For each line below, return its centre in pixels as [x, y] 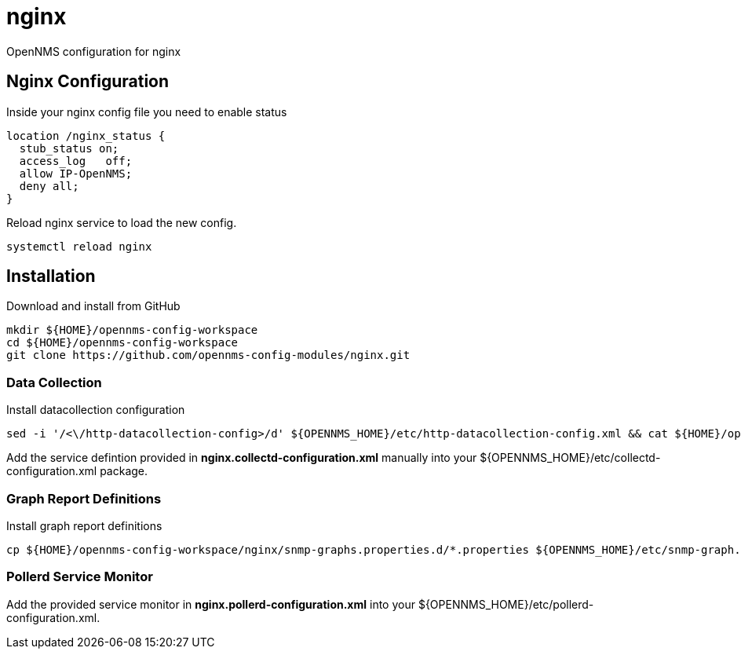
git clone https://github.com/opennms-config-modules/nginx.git [208, 355]
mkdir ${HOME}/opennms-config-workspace [132, 330]
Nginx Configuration [88, 82]
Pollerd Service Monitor [80, 577]
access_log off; [76, 161]
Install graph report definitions [84, 525]
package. [124, 471]
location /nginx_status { [86, 135]
